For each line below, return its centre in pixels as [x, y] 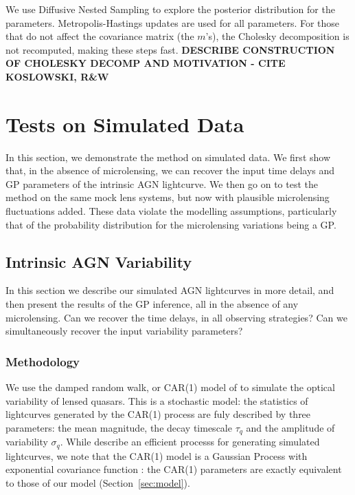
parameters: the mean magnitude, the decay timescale [119, 427]
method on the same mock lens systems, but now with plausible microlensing [168, 197]
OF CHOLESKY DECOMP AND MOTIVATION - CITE [146, 63]
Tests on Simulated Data [125, 124]
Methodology [43, 361]
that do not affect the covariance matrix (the [100, 36]
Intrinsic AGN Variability [99, 261]
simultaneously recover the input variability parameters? [124, 331]
